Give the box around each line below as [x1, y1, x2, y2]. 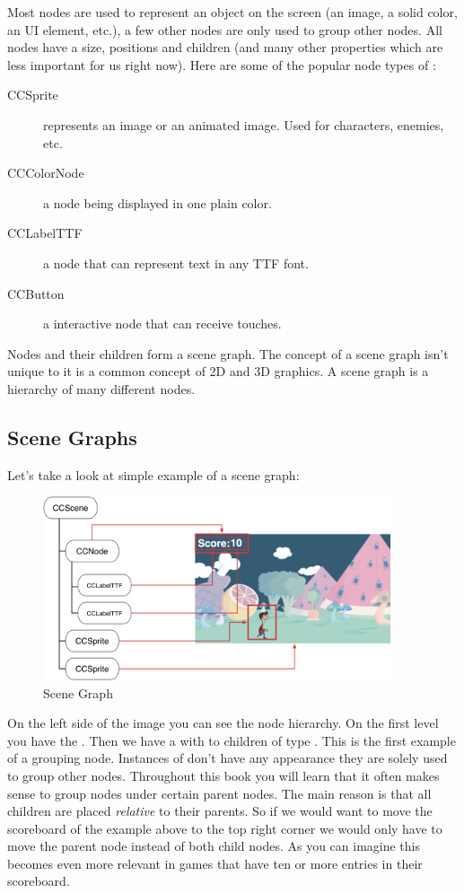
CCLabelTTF [7, 223, 83, 242]
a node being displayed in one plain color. [43, 193, 272, 212]
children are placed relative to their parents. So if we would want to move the [7, 801, 433, 820]
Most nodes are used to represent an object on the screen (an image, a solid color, [7, 3, 458, 21]
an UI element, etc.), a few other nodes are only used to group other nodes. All [7, 20, 442, 39]
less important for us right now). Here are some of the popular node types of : [7, 55, 436, 74]
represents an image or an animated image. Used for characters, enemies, [43, 115, 444, 134]
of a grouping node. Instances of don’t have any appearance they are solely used [7, 749, 448, 767]
